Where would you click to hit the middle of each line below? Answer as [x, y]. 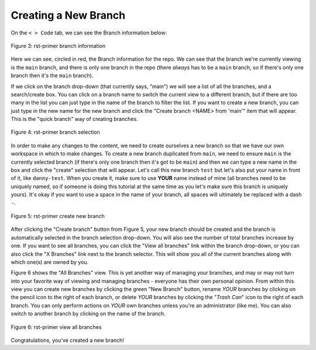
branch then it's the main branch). [52, 75]
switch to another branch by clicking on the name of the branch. [88, 314]
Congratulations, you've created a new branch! [67, 340]
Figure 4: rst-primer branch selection [56, 132]
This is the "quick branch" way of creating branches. [74, 119]
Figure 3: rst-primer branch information [58, 46]
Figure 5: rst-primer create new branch [58, 216]
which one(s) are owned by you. [50, 262]
